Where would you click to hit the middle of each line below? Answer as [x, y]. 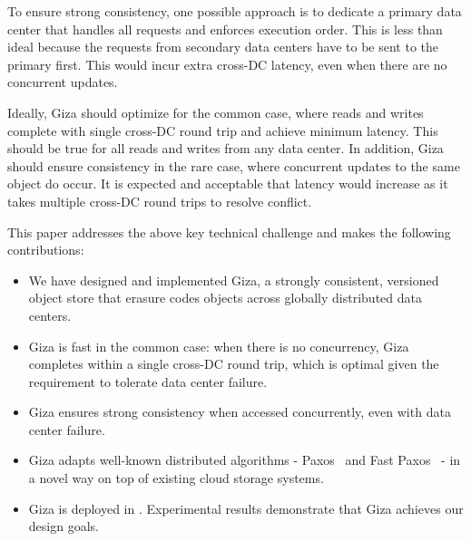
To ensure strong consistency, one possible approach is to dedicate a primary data [235, 11]
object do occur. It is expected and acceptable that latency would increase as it [228, 184]
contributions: [46, 250]
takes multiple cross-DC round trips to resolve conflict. [160, 201]
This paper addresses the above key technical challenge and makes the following [229, 232]
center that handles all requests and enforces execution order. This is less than [225, 29]
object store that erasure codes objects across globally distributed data [225, 298]
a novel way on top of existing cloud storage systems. [176, 478]
